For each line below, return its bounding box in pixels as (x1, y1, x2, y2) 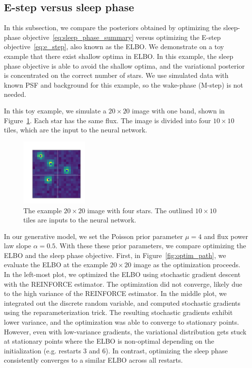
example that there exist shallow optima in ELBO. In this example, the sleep (4, 51, 234, 61)
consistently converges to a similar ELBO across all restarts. (4, 355, 183, 365)
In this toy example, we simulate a (4, 105, 106, 115)
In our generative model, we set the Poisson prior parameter (4, 231, 183, 241)
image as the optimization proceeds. (133, 259, 240, 270)
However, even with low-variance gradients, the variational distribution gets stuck (4, 326, 247, 336)
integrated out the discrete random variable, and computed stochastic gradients (4, 297, 241, 308)
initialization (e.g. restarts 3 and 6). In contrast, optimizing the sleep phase (4, 345, 228, 355)
